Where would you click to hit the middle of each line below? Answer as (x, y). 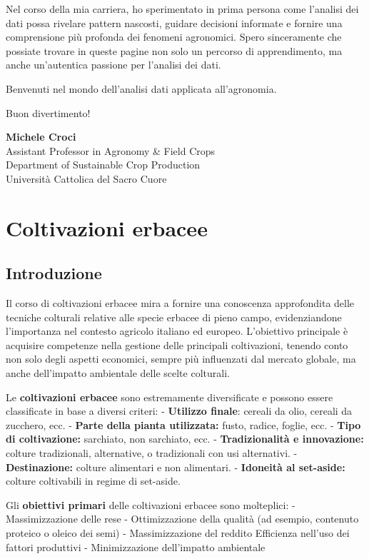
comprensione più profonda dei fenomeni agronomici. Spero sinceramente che (174, 37)
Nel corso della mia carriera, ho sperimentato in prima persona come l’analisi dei (182, 9)
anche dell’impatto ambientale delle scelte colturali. (118, 373)
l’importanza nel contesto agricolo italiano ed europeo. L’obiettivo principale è (177, 331)
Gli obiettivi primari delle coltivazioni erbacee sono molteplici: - (151, 504)
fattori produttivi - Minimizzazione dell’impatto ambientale (136, 547)
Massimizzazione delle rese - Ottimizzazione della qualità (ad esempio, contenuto (182, 519)
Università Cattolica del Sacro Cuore (86, 178)
